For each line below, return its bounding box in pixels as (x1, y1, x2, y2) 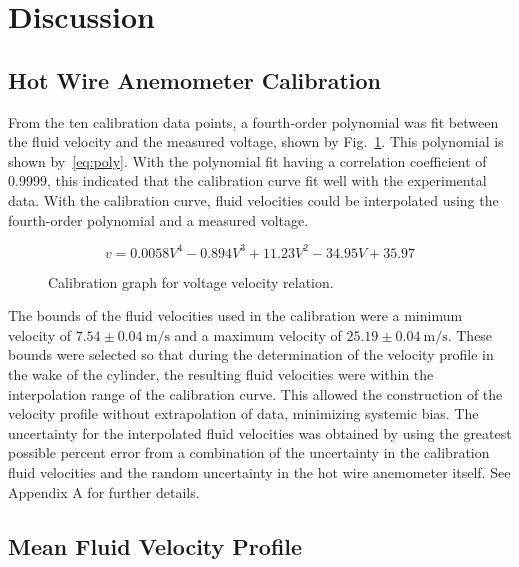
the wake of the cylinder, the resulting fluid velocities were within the (8, 364, 434, 385)
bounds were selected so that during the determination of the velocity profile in (8, 344, 494, 365)
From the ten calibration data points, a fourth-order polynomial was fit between (8, 111, 499, 132)
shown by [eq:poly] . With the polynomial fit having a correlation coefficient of (8, 150, 487, 171)
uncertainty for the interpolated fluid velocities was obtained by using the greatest (8, 422, 512, 443)
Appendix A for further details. (8, 481, 200, 502)
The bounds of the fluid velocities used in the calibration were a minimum (8, 305, 463, 326)
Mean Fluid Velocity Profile (8, 530, 303, 561)
